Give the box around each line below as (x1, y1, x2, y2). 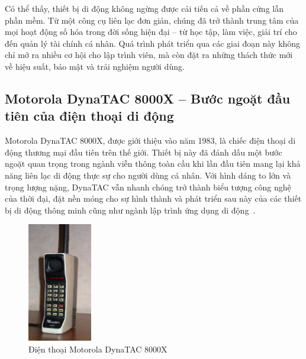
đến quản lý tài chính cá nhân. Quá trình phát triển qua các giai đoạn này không (5, 37, 301, 49)
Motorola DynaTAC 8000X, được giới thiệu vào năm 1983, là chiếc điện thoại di (5, 134, 296, 147)
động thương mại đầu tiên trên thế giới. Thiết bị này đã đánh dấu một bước (5, 145, 282, 158)
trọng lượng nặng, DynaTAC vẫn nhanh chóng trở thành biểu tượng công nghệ (5, 180, 291, 193)
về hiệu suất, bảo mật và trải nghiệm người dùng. (5, 60, 185, 72)
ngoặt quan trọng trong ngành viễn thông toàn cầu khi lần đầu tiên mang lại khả (5, 157, 301, 170)
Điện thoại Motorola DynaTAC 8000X (28, 342, 168, 355)
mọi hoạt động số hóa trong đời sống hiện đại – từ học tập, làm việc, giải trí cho (5, 25, 297, 38)
